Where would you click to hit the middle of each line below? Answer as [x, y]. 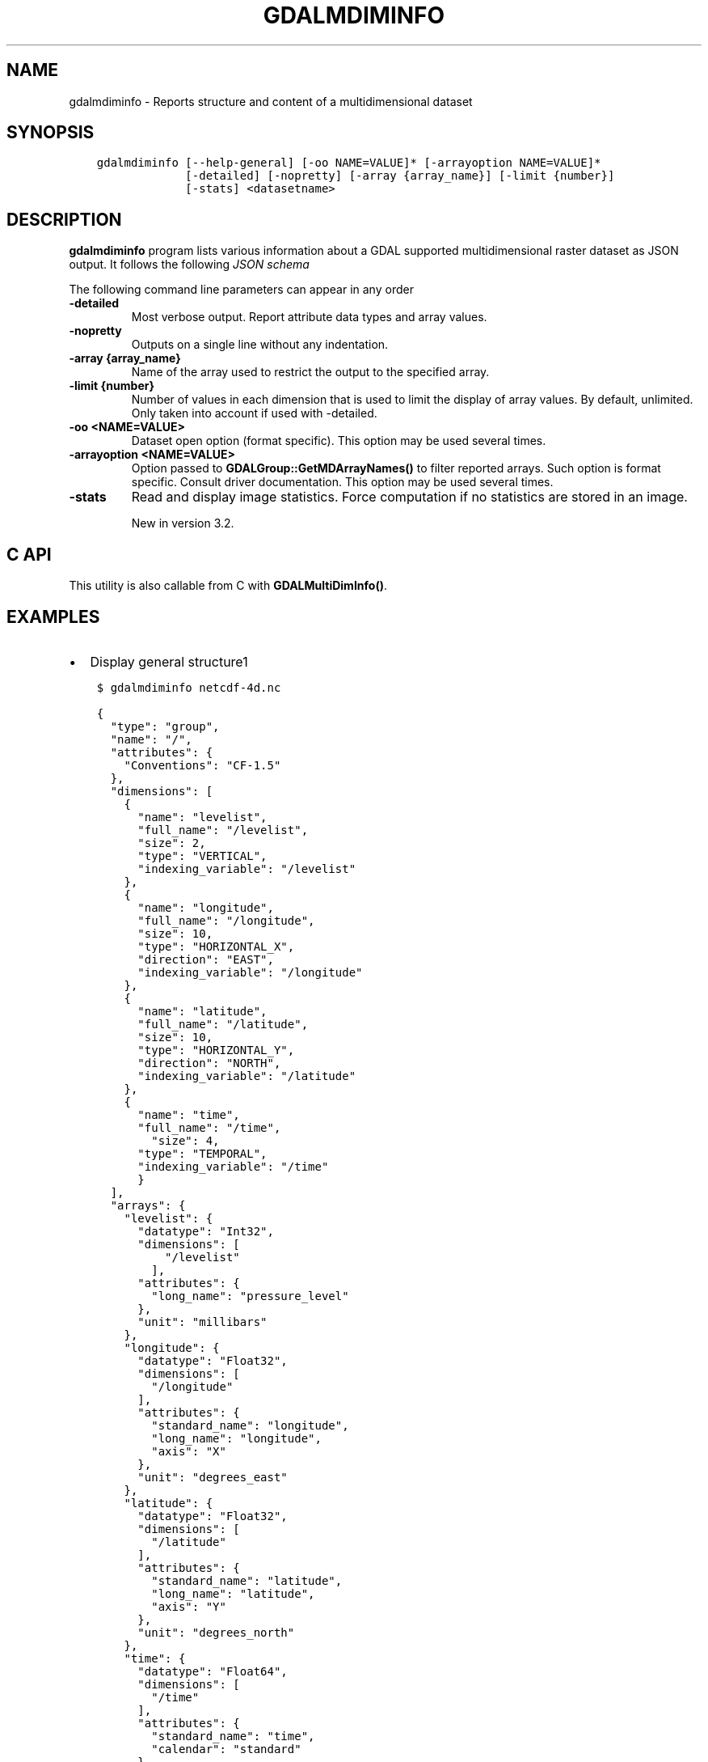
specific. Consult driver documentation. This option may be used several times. [342, 482]
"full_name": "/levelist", [223, 830]
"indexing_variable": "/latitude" [247, 1076]
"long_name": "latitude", [233, 1593]
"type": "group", [165, 726]
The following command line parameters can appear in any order [241, 290]
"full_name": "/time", [209, 1127]
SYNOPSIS [51, 133]
